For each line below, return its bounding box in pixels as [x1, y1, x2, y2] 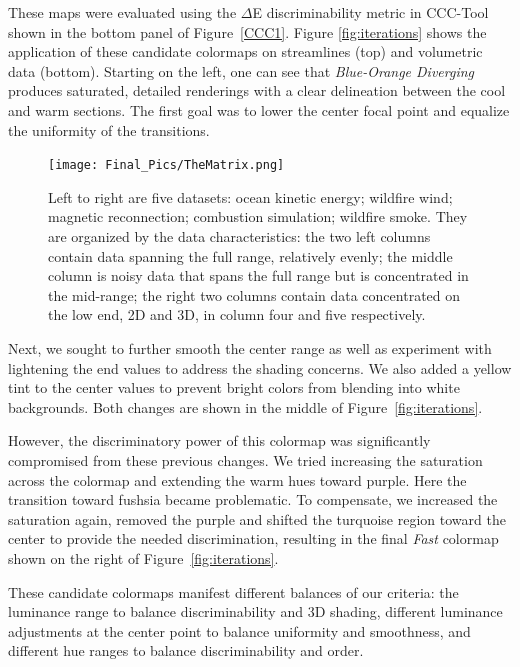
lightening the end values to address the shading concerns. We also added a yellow [8, 357, 512, 378]
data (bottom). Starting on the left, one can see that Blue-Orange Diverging [8, 60, 475, 81]
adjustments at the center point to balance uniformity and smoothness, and [8, 620, 471, 641]
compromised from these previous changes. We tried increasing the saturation [8, 449, 483, 470]
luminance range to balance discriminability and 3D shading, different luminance [8, 601, 503, 622]
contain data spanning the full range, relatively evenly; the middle [48, 245, 453, 266]
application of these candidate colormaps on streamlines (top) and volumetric [8, 41, 483, 62]
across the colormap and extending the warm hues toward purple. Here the [8, 469, 467, 490]
